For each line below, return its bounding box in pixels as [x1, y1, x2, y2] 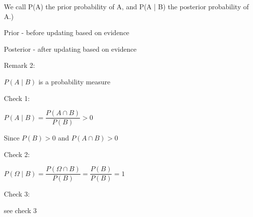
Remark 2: [4, 60, 35, 70]
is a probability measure [38, 76, 111, 86]
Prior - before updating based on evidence [4, 27, 130, 38]
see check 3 [4, 205, 37, 216]
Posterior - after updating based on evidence [4, 43, 136, 54]
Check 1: [4, 93, 30, 103]
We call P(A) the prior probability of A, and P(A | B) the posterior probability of [4, 1, 249, 11]
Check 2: [4, 149, 30, 159]
